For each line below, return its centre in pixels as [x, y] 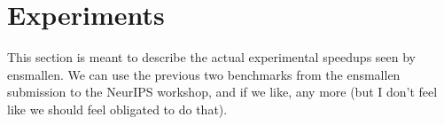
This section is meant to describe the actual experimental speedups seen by [212, 57]
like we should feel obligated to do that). [117, 109]
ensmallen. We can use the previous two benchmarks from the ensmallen [204, 74]
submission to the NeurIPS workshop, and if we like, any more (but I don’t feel [222, 92]
